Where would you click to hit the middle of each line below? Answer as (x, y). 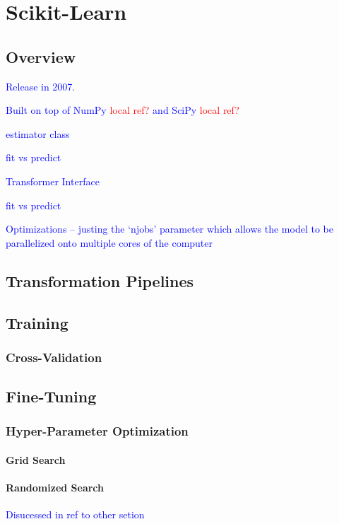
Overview (41, 56)
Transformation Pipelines (100, 280)
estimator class (38, 133)
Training (37, 322)
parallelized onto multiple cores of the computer (109, 242)
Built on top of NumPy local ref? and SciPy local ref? (123, 110)
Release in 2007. (41, 86)
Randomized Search (55, 488)
